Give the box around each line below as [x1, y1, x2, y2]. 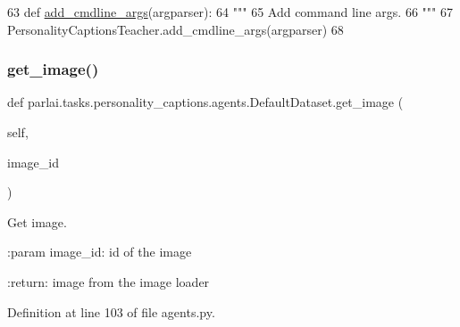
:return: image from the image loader [7, 272, 210, 290]
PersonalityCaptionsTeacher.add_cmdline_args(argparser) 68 [7, 20, 344, 38]
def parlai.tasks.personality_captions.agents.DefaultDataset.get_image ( [7, 93, 404, 111]
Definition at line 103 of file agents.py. [7, 302, 215, 321]
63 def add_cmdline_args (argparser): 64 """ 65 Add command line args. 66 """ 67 [7, 3, 453, 20]
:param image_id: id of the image [7, 242, 192, 261]
